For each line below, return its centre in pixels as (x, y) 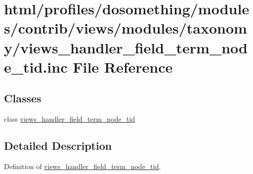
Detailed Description (58, 146)
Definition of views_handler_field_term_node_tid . (83, 166)
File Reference (123, 66)
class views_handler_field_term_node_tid (70, 119)
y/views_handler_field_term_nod (126, 47)
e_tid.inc (36, 66)
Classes (23, 98)
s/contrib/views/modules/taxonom (126, 28)
